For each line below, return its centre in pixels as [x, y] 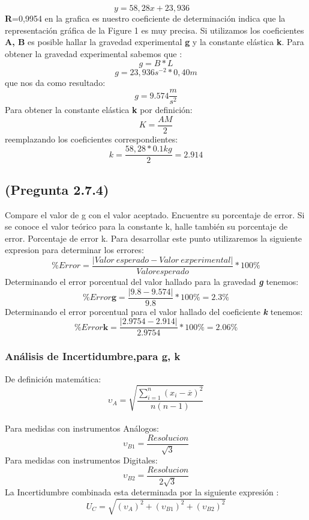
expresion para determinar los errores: [74, 250]
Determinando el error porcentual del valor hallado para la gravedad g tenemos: [152, 282]
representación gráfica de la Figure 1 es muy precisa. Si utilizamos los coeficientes [154, 30]
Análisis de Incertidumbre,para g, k [93, 356]
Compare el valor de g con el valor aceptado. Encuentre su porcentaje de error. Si [155, 214]
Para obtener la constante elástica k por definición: [99, 110]
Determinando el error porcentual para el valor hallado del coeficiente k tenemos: [154, 311]
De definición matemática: [53, 378]
